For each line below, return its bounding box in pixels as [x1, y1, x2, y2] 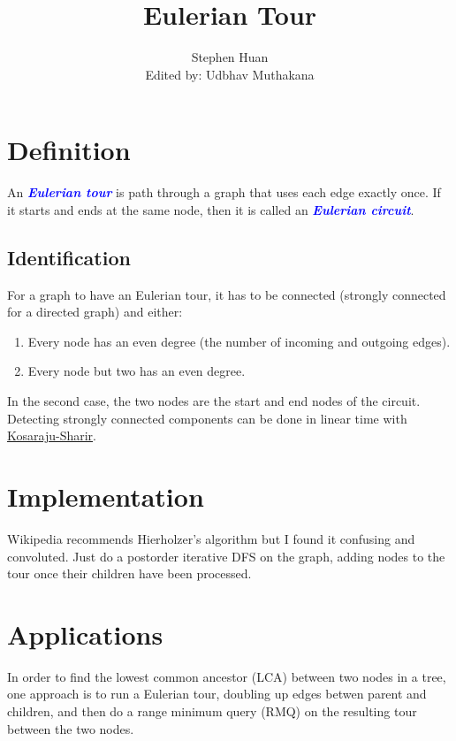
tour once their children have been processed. [7, 564, 252, 583]
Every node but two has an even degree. [27, 362, 246, 380]
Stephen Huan [191, 48, 269, 66]
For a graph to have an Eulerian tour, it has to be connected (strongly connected [7, 285, 446, 303]
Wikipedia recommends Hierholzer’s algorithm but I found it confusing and [7, 529, 415, 547]
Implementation [7, 477, 204, 514]
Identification [7, 243, 131, 271]
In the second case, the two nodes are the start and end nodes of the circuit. [7, 392, 421, 410]
